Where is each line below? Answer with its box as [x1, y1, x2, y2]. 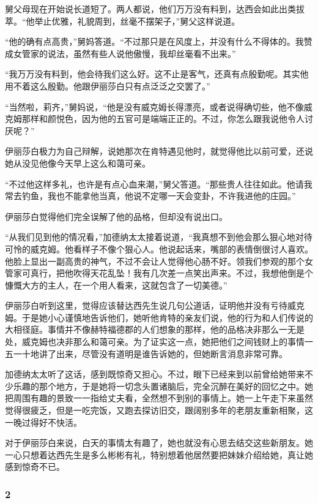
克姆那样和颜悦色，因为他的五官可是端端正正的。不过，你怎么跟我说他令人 [5, 112, 305, 125]
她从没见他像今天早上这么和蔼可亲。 [5, 156, 150, 169]
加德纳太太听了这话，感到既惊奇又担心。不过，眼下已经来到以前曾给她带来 [5, 368, 305, 380]
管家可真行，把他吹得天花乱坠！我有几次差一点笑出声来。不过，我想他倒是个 [5, 267, 313, 279]
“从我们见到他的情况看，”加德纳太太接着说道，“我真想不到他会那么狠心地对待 [5, 230, 312, 243]
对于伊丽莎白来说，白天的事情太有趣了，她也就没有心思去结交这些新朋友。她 [5, 436, 313, 449]
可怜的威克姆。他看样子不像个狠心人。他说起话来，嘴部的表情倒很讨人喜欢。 [5, 242, 313, 255]
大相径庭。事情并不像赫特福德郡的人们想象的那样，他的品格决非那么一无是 [5, 323, 305, 336]
